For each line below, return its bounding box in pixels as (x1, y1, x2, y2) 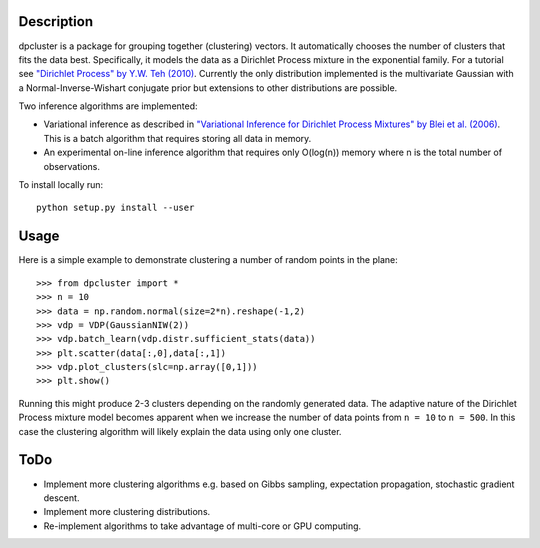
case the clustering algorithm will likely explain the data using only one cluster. (18, 425, 342, 437)
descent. (43, 491, 80, 504)
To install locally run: (18, 179, 104, 191)
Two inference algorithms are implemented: (18, 100, 199, 112)
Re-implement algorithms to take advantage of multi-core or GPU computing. (43, 520, 362, 532)
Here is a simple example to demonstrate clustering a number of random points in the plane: (18, 254, 399, 266)
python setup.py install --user (36, 202, 195, 214)
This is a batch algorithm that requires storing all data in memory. (43, 132, 312, 144)
